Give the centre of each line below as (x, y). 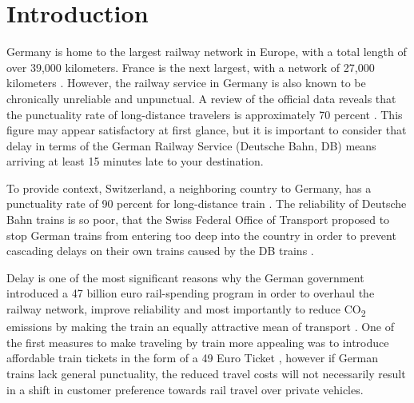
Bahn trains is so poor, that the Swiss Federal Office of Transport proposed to (198, 219)
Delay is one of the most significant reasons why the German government (185, 277)
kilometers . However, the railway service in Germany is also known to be (186, 83)
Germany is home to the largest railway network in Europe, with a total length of (207, 52)
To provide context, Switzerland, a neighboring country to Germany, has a (189, 188)
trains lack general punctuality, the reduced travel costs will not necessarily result (206, 373)
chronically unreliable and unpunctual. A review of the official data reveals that (201, 98)
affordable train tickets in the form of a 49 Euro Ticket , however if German (192, 358)
